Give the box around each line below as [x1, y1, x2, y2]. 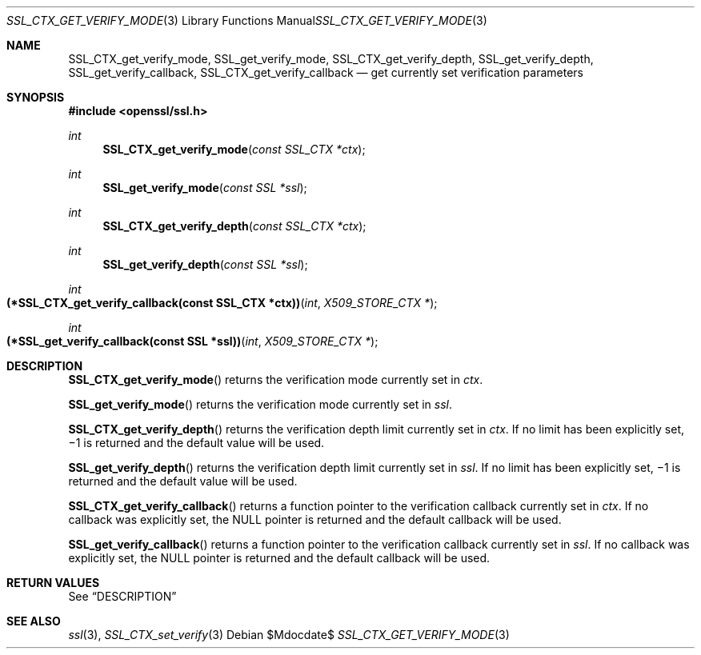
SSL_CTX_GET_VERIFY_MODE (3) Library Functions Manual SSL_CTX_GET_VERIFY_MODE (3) [6, 14, 487, 27]
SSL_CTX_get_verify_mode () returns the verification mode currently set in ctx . [68, 373, 483, 386]
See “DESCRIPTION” [68, 589, 177, 603]
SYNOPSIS [6, 90, 65, 104]
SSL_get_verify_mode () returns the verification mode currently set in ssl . [68, 397, 453, 411]
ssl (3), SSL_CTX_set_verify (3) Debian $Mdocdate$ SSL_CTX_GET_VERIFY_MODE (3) [68, 628, 510, 641]
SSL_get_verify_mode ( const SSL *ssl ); [102, 181, 307, 194]
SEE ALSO [6, 614, 61, 628]
